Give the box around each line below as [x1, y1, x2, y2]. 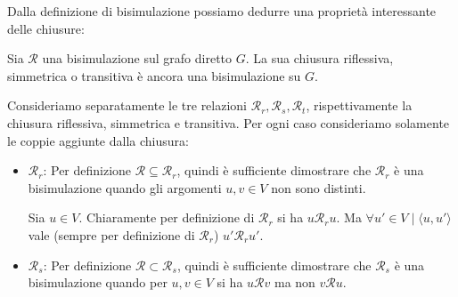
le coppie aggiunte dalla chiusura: [7, 131, 189, 149]
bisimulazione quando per [28, 273, 168, 292]
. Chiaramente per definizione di [78, 208, 255, 227]
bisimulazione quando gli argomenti [28, 178, 222, 197]
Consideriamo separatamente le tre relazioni [7, 96, 248, 115]
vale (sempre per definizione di [28, 225, 195, 244]
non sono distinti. [271, 178, 366, 197]
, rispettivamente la [306, 96, 413, 115]
